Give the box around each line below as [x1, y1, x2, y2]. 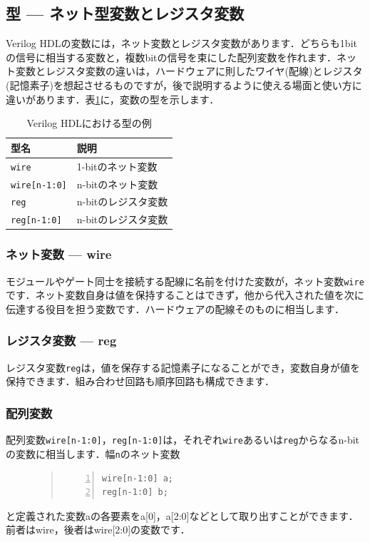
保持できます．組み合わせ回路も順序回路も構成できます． [6, 374, 274, 389]
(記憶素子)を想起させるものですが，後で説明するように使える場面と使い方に [6, 77, 362, 92]
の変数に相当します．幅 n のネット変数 [6, 446, 180, 461]
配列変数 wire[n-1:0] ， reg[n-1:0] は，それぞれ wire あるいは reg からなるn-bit [6, 432, 360, 447]
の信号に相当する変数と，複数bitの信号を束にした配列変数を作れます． [6, 49, 336, 64]
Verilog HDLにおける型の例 [26, 116, 152, 131]
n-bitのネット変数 [76, 176, 158, 191]
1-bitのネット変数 [76, 158, 158, 173]
